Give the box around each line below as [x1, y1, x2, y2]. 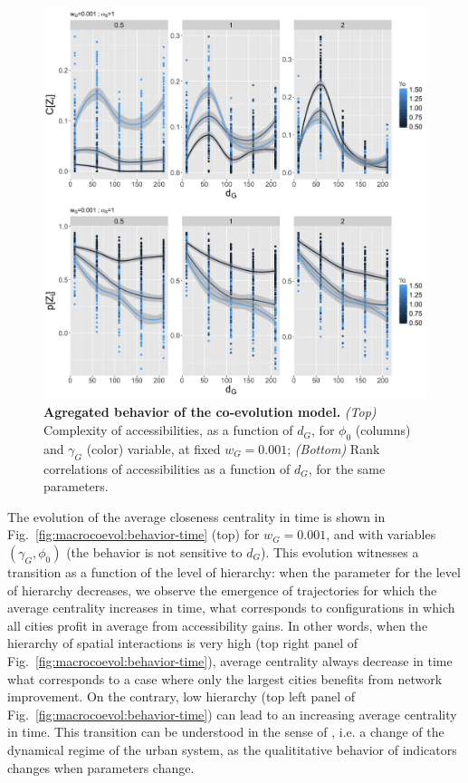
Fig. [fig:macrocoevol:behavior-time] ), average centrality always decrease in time [7, 652, 453, 670]
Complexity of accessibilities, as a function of [43, 420, 293, 440]
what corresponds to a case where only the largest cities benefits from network [7, 669, 443, 688]
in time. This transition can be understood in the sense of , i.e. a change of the [7, 722, 444, 741]
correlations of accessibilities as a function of [43, 459, 291, 478]
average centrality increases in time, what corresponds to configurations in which [7, 598, 455, 617]
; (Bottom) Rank [287, 439, 380, 458]
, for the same [308, 459, 386, 478]
